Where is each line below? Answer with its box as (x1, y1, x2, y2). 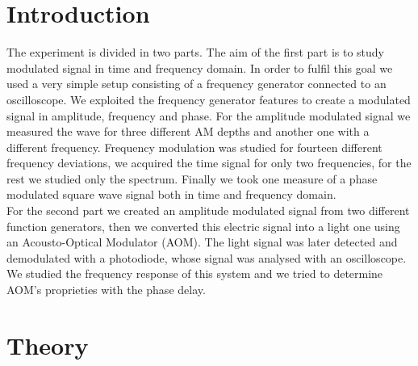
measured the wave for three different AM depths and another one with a (6, 123, 370, 140)
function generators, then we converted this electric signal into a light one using (6, 217, 400, 234)
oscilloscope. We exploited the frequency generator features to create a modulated (6, 90, 411, 107)
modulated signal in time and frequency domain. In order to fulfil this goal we (6, 59, 393, 76)
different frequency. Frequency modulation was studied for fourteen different (6, 138, 382, 155)
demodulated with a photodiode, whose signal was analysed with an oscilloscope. (6, 249, 407, 266)
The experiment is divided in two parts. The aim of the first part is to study (6, 44, 384, 61)
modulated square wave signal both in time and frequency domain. (6, 186, 336, 203)
